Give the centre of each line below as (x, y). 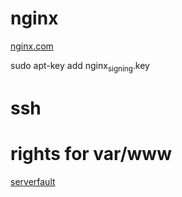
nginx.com (32, 46)
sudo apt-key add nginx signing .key (80, 66)
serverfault (33, 181)
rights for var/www (91, 154)
